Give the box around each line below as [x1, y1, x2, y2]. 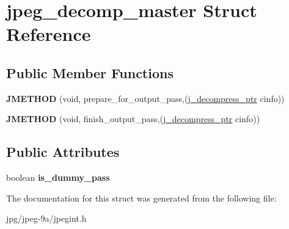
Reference [6, 21, 91, 46]
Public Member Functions [6, 63, 174, 82]
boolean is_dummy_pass [6, 171, 110, 184]
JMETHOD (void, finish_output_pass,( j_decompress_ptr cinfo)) [6, 112, 260, 125]
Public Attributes [6, 142, 120, 161]
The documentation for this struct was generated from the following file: [6, 191, 277, 204]
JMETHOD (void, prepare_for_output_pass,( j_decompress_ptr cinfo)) [6, 92, 285, 104]
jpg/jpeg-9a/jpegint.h [6, 212, 87, 225]
